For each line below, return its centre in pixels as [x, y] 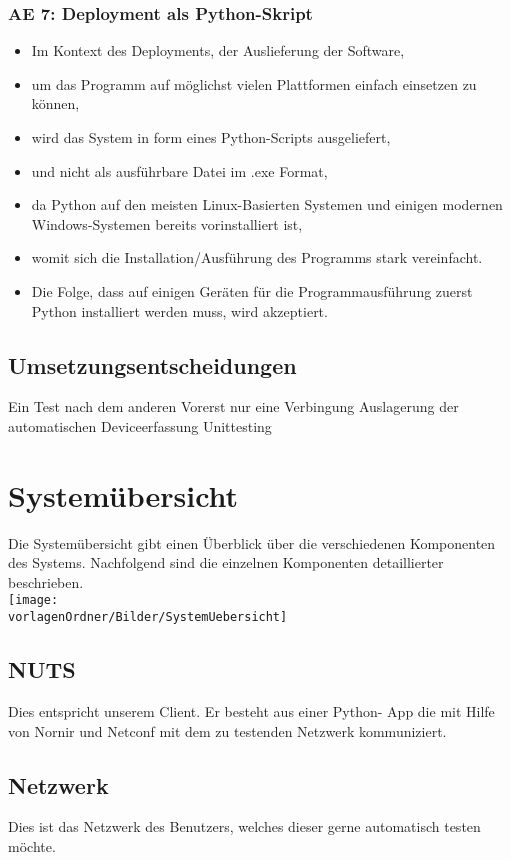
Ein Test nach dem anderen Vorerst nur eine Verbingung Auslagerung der [233, 406]
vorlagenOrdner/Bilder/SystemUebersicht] [148, 617]
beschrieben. [46, 581]
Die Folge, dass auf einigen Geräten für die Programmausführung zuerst [252, 290]
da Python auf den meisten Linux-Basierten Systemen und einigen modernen [267, 204]
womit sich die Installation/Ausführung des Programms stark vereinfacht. [257, 257]
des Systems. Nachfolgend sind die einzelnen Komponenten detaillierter [226, 562]
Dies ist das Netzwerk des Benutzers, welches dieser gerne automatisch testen [244, 826]
